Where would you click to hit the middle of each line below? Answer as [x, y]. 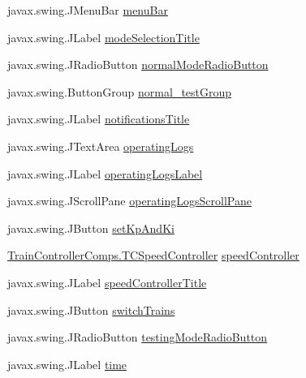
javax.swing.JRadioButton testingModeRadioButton [138, 337]
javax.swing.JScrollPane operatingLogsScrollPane [129, 201]
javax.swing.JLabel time [67, 364]
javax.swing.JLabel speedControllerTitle [107, 282]
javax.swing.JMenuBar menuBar [88, 10]
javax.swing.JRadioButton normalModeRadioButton [138, 64]
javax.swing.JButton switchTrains [91, 309]
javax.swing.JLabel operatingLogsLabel [105, 173]
